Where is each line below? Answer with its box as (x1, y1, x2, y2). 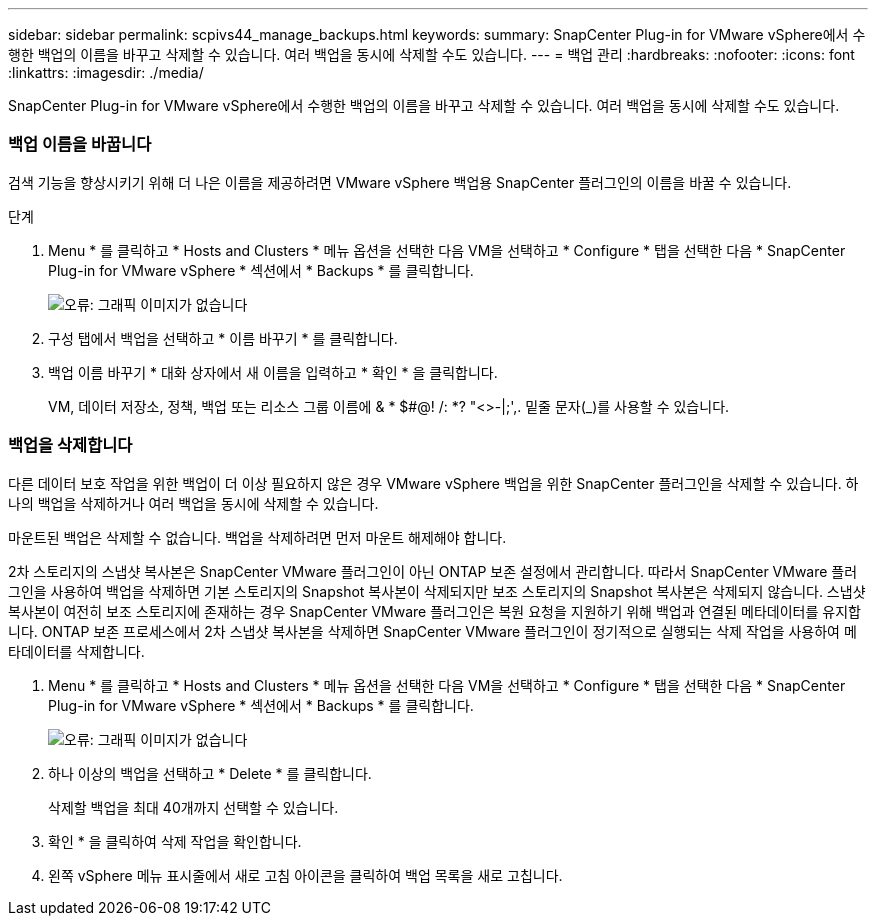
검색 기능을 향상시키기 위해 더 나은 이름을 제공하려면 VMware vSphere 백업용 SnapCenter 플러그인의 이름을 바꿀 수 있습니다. (8, 173, 792, 191)
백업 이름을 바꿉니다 (8, 134, 152, 155)
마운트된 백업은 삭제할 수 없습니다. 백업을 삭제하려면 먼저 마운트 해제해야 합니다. (8, 528, 507, 546)
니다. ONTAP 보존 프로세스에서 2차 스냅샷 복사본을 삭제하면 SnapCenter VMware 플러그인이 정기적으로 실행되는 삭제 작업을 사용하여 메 (8, 622, 857, 640)
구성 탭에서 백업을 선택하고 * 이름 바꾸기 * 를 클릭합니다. (48, 329, 398, 347)
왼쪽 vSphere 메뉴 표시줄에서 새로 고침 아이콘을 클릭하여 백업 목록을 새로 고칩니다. (48, 866, 563, 884)
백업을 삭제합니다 (8, 435, 133, 456)
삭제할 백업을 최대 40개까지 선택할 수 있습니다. (48, 798, 339, 816)
